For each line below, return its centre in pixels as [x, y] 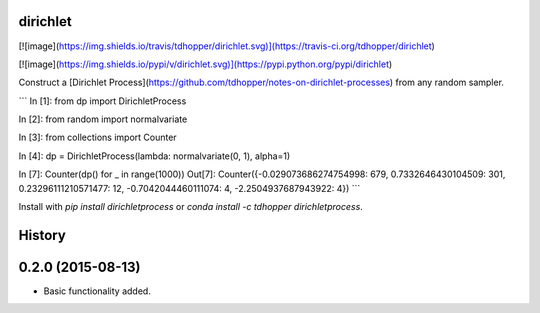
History [42, 235]
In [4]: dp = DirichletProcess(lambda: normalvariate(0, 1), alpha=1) [154, 156]
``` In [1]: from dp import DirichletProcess [102, 101]
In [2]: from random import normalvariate [103, 119]
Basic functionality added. [97, 291]
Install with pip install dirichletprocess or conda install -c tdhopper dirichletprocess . [191, 207]
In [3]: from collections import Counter [97, 137]
